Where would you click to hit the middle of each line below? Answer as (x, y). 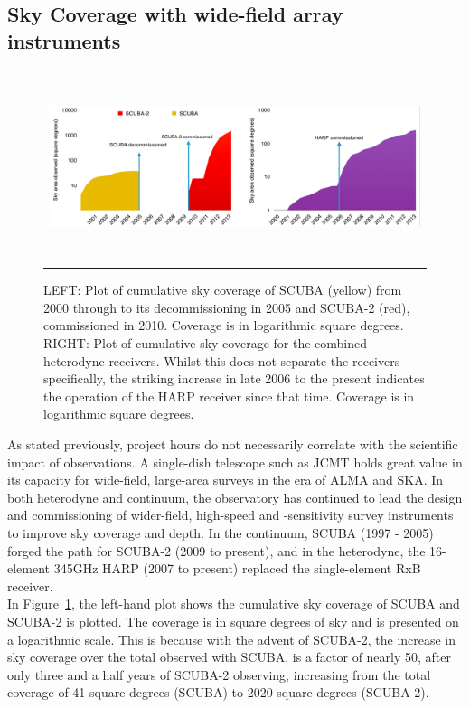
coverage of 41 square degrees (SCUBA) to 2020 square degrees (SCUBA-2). (218, 692)
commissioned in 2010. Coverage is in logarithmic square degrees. (224, 325)
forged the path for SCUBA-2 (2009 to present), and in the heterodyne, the (216, 550)
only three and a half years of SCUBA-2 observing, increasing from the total (219, 674)
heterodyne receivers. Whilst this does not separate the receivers (222, 360)
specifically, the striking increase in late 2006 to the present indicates (234, 378)
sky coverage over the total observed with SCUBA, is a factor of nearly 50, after (230, 657)
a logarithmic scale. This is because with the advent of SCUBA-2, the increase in (232, 639)
